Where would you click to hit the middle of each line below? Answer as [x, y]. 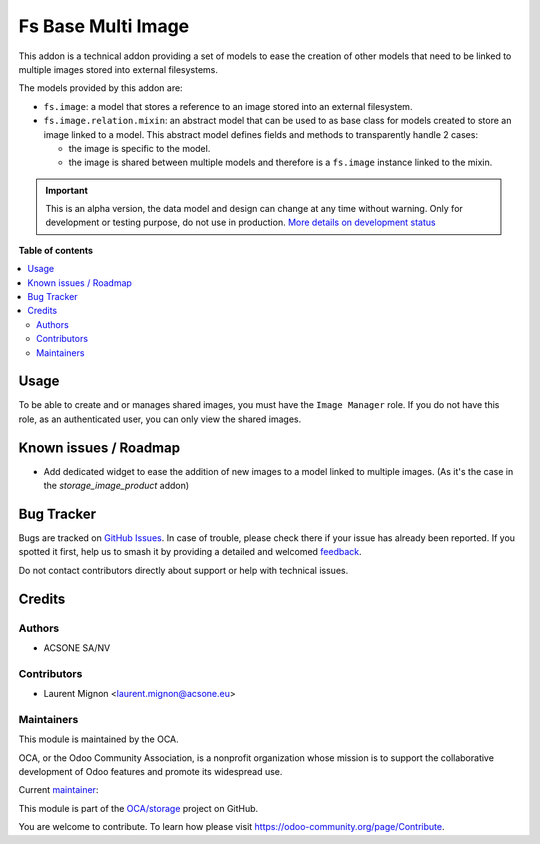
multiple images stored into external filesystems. [118, 69]
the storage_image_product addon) [116, 486]
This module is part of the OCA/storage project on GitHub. [138, 808]
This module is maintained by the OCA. [98, 739]
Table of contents [56, 250]
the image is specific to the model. [139, 148]
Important [67, 190]
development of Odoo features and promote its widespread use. [150, 772]
